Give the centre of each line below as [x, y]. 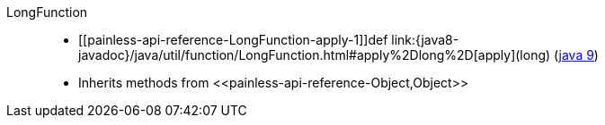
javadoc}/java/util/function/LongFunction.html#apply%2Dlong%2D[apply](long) [315, 55]
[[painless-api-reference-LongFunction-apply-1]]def [233, 40]
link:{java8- [425, 40]
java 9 [576, 55]
